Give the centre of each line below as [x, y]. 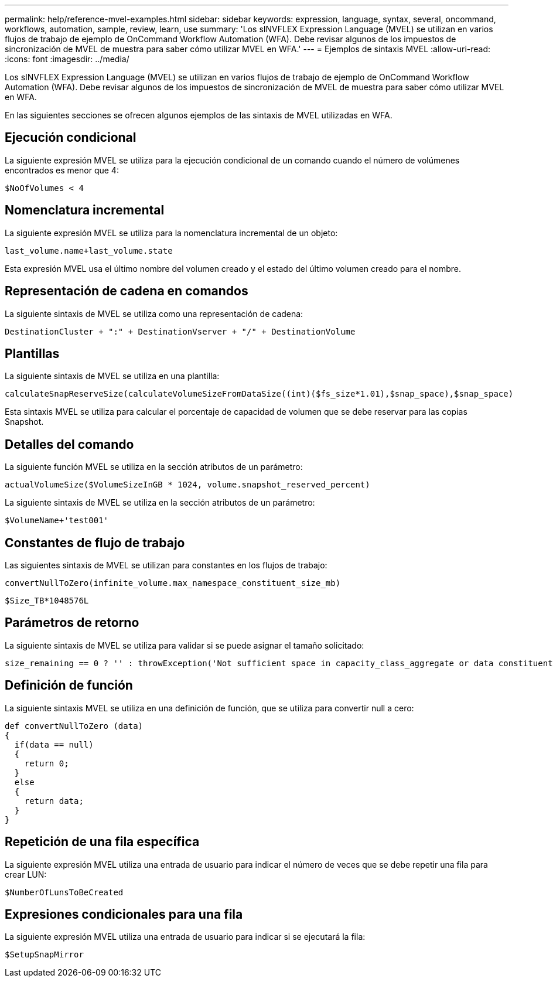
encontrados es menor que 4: [62, 170]
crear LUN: [26, 874]
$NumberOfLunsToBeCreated [64, 892]
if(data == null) [54, 744]
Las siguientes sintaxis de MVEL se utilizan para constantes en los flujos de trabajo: [166, 565]
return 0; [47, 763]
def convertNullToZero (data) [74, 726]
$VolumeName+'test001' [57, 521]
